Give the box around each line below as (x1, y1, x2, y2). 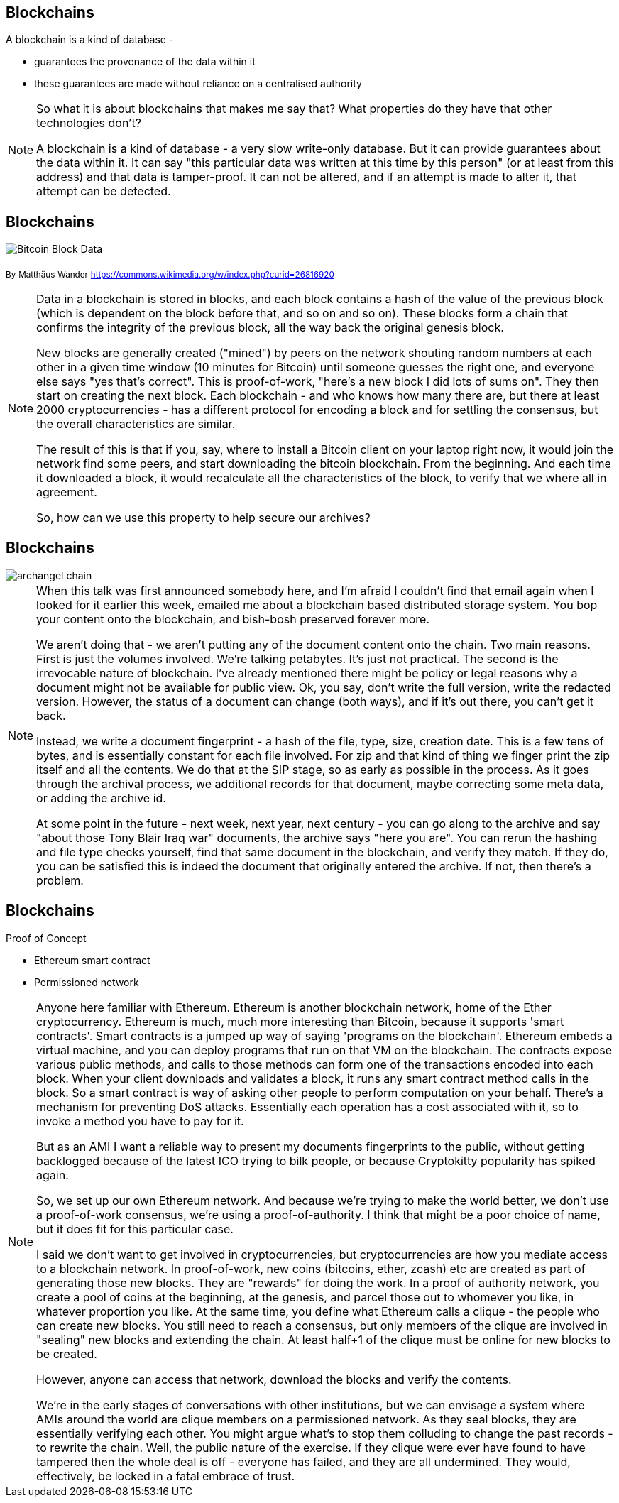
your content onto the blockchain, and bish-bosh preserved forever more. (36, 611, 430, 626)
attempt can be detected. (36, 184, 171, 199)
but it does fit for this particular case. (36, 1221, 234, 1236)
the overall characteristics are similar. (36, 417, 236, 432)
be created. (36, 1346, 97, 1361)
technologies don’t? (36, 116, 141, 131)
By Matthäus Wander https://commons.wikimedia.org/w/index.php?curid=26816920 (6, 270, 334, 280)
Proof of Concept (6, 931, 87, 944)
